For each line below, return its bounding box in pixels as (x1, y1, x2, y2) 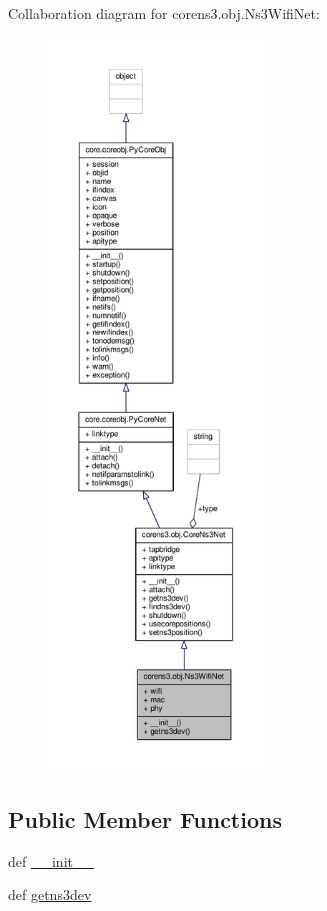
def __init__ (8, 850, 94, 871)
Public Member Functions (8, 803, 282, 834)
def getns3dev (8, 884, 92, 905)
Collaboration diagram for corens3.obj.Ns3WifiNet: (8, 3, 320, 23)
